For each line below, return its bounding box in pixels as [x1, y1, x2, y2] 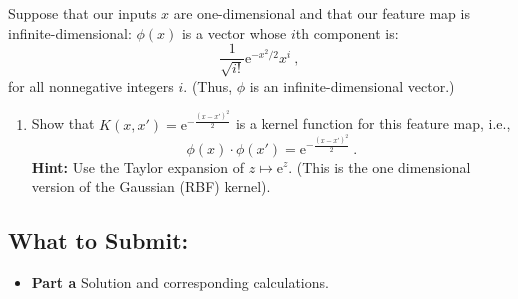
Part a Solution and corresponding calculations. [31, 271, 329, 292]
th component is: [295, 22, 399, 43]
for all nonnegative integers [8, 75, 174, 96]
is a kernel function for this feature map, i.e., [235, 113, 511, 134]
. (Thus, [183, 75, 233, 96]
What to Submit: [8, 225, 189, 256]
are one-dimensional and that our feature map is [173, 3, 470, 23]
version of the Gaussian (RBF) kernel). [31, 176, 271, 197]
